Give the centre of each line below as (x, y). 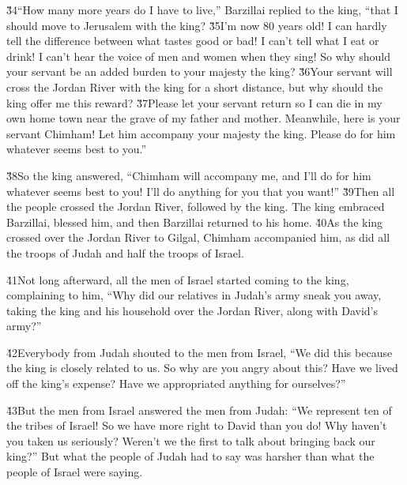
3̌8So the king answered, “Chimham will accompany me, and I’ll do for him (189, 175)
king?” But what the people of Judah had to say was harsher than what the (190, 456)
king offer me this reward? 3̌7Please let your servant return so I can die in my (194, 102)
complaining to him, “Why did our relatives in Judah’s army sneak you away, (194, 295)
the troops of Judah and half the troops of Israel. (125, 252)
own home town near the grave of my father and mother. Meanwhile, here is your (203, 118)
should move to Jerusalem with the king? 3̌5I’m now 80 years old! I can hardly (197, 25)
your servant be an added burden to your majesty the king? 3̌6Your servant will (200, 71)
